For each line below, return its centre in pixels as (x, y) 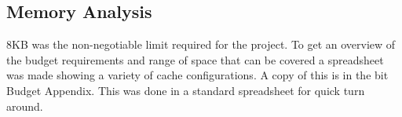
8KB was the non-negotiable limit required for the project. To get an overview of (201, 44)
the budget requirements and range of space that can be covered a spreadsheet (195, 59)
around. (25, 106)
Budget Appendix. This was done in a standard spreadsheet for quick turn (186, 90)
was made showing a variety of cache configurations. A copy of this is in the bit (197, 75)
